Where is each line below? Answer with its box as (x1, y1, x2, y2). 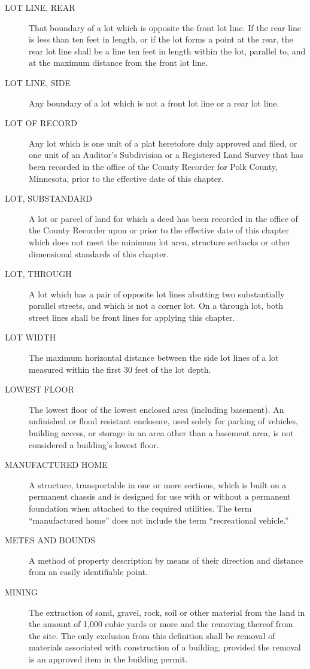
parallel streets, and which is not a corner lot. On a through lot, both (29, 299, 284, 312)
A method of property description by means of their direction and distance (29, 554, 303, 566)
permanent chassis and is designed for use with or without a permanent (29, 490, 291, 503)
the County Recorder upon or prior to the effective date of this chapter (29, 224, 289, 236)
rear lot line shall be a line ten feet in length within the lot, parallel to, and (29, 44, 306, 57)
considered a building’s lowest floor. (29, 438, 159, 451)
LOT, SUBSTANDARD (5, 192, 93, 205)
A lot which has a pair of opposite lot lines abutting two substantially (29, 287, 285, 300)
